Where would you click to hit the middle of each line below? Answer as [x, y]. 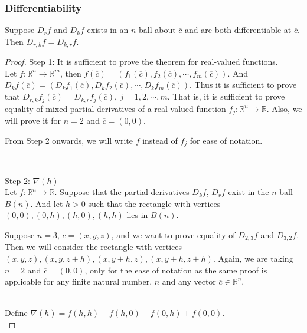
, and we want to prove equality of [173, 234]
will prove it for [33, 120]
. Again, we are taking [253, 258]
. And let [47, 203]
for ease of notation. [226, 140]
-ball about [156, 30]
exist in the [249, 192]
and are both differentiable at [238, 30]
